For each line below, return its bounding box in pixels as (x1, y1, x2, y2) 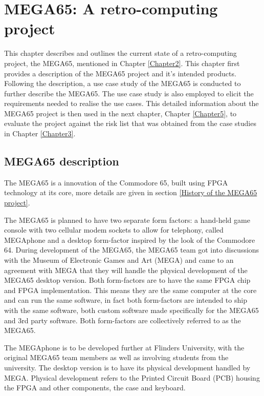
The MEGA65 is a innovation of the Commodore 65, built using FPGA (4, 177, 228, 187)
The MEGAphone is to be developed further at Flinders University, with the (4, 342, 245, 352)
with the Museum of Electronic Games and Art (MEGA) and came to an (4, 255, 234, 265)
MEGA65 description (4, 153, 119, 169)
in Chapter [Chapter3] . (4, 128, 76, 139)
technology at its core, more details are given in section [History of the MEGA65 (4, 187, 257, 198)
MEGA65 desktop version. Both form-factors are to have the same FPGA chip (4, 275, 251, 285)
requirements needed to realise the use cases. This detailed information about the (4, 98, 259, 109)
